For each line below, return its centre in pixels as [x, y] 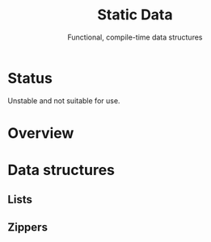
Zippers [27, 227]
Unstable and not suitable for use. [64, 100]
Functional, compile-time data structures [135, 37]
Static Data [135, 15]
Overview [41, 133]
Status [30, 78]
